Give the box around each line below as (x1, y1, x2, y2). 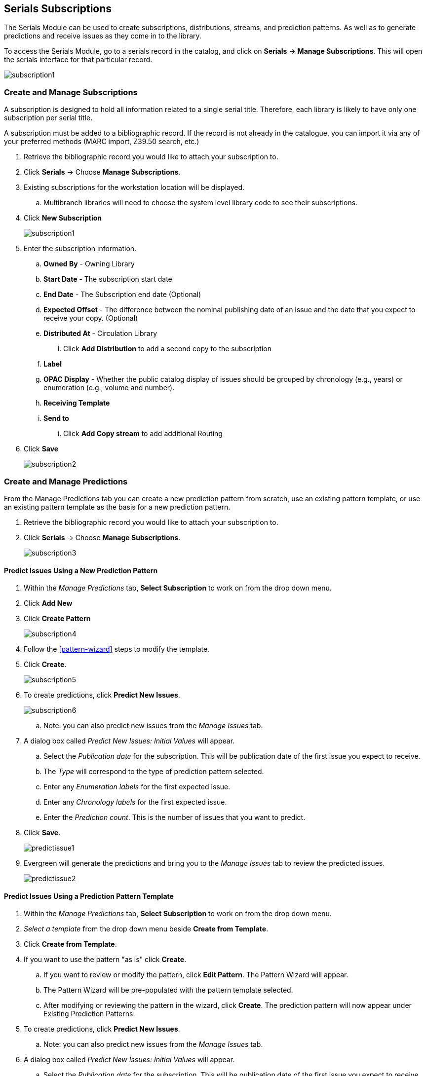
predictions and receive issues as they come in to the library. (4, 32, 201, 40)
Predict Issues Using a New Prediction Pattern (4, 566, 158, 575)
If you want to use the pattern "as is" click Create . (24, 955, 187, 964)
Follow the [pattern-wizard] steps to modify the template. (24, 645, 210, 654)
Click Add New (24, 599, 73, 608)
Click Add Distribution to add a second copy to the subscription (63, 344, 271, 353)
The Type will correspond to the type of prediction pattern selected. (43, 767, 264, 776)
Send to (43, 414, 69, 423)
